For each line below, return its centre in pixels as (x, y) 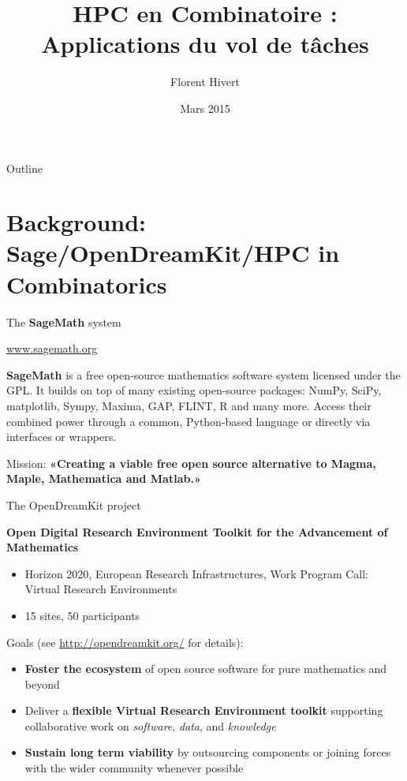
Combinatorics (87, 284)
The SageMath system (64, 321)
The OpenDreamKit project (74, 504)
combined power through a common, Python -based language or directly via (189, 421)
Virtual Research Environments (101, 589)
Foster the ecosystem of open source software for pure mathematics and (206, 669)
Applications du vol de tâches (205, 44)
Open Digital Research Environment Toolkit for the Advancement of (197, 531)
